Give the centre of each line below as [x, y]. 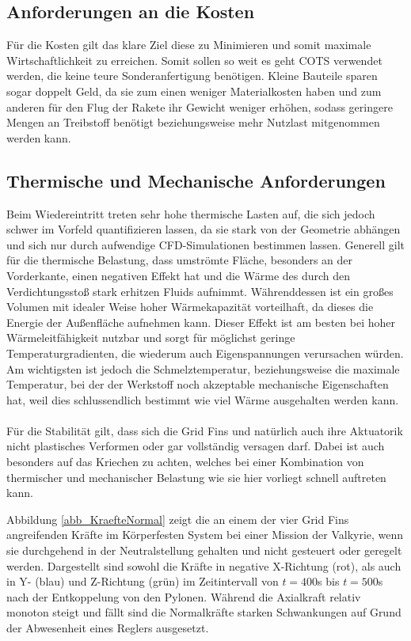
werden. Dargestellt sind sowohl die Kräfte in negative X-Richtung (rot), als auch [204, 565]
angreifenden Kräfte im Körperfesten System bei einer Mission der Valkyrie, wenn [205, 535]
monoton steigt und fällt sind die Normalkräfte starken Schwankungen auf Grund [204, 612]
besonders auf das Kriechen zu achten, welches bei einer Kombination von [185, 462]
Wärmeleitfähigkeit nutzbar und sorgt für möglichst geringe [151, 338]
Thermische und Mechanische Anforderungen [196, 180]
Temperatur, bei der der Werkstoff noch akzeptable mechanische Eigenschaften [198, 384]
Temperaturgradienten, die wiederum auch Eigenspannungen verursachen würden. [205, 353]
